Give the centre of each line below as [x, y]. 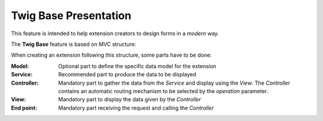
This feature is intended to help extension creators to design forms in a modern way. [115, 33]
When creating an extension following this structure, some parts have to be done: [111, 55]
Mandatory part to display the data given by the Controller [130, 100]
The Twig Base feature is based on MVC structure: [74, 44]
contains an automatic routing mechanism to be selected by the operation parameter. [163, 91]
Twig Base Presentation [71, 15]
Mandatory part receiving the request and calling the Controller [136, 108]
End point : [24, 108]
